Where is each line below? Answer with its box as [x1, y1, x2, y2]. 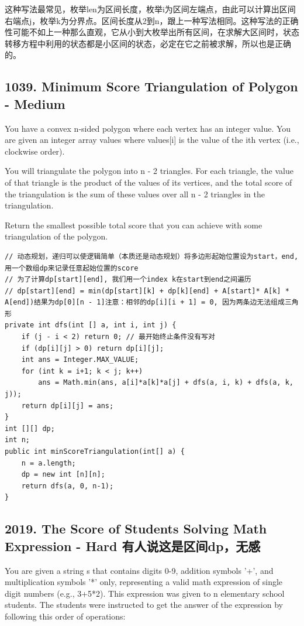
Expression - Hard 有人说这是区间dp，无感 [5, 536, 261, 555]
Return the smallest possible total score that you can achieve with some [5, 218, 262, 231]
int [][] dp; [5, 424, 55, 433]
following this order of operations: [5, 610, 126, 622]
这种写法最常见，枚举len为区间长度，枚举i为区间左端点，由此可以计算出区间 [5, 3, 296, 15]
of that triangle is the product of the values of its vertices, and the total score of [5, 176, 292, 188]
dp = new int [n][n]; [21, 470, 105, 479]
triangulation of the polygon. [5, 230, 108, 242]
